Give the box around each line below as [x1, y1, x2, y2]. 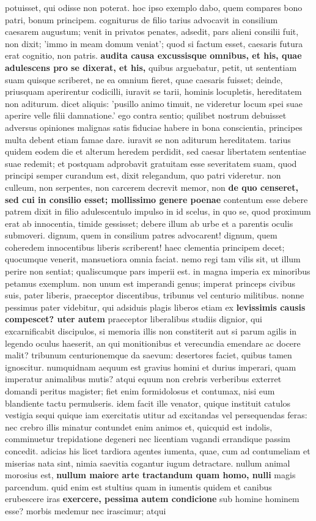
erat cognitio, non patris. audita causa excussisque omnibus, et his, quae [5, 49, 302, 62]
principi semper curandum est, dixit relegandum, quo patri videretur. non [5, 169, 281, 182]
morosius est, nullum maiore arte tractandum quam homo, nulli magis [5, 468, 296, 481]
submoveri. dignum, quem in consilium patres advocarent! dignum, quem [5, 229, 277, 242]
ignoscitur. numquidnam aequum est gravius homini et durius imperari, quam [5, 360, 296, 373]
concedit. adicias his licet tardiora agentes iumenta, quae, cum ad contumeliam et [5, 444, 310, 457]
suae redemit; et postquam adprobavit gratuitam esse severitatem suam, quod [5, 157, 297, 169]
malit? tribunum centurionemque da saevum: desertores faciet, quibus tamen [5, 349, 292, 361]
